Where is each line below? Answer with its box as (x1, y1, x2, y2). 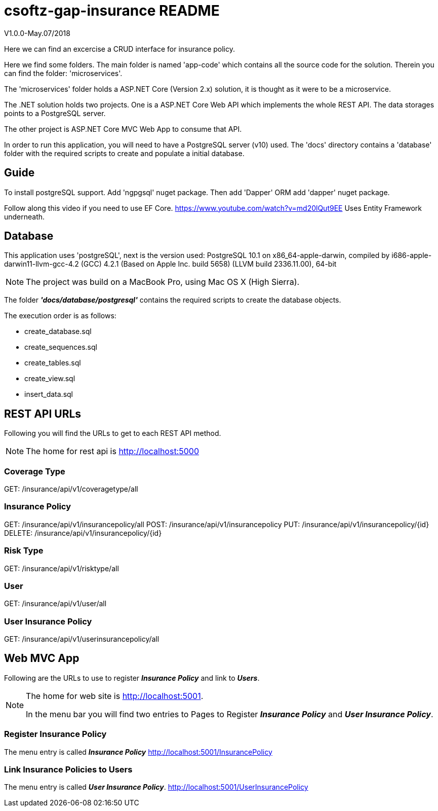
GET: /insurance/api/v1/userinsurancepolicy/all (4, 635, 160, 644)
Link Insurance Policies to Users (4, 764, 133, 775)
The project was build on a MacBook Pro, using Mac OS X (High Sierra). (26, 277, 300, 287)
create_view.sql (24, 374, 75, 383)
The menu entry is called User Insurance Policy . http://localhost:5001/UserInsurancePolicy (4, 783, 308, 792)
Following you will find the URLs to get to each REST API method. (4, 429, 221, 438)
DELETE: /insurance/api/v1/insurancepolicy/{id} (4, 528, 162, 537)
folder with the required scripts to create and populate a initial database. (4, 149, 245, 158)
